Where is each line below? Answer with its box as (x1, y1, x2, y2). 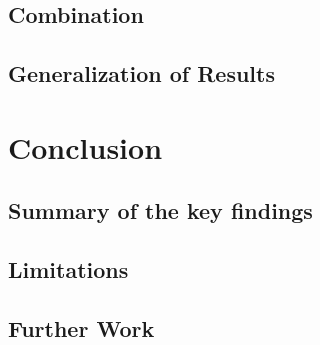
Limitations (8, 254, 129, 285)
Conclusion (8, 126, 163, 167)
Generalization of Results (8, 58, 275, 89)
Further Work (8, 312, 155, 343)
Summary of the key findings (8, 195, 313, 226)
